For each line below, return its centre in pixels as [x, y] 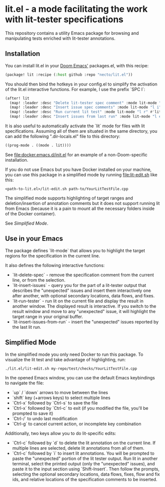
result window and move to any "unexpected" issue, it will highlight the [84, 311]
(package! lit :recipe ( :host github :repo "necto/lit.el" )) [69, 75]
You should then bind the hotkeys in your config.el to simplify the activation [81, 84]
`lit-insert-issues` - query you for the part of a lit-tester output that [79, 285]
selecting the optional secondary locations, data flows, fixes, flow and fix [86, 474]
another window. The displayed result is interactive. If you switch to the [84, 306]
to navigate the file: [25, 383]
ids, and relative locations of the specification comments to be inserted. [85, 479]
